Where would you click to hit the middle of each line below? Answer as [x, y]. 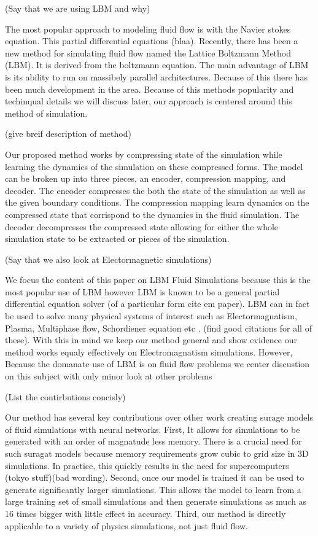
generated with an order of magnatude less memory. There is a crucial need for [153, 441]
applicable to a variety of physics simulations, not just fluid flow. [126, 525]
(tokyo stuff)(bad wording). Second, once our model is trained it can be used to [155, 477]
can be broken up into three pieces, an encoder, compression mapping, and [145, 178]
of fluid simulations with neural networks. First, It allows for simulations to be [153, 429]
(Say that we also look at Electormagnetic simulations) [108, 259]
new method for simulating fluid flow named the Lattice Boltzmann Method [148, 52]
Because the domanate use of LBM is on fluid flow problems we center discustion [157, 364]
